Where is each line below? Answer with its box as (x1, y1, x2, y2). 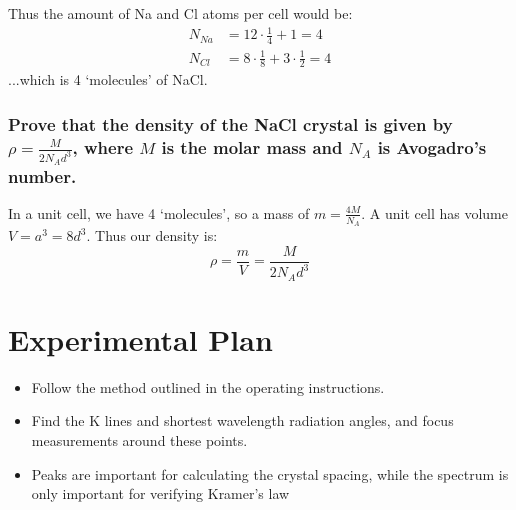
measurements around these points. (31, 429, 248, 450)
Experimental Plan (8, 318, 273, 359)
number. (8, 163, 77, 188)
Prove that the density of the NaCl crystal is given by (8, 111, 453, 136)
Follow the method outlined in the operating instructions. (31, 376, 385, 397)
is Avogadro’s (377, 134, 487, 159)
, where (72, 134, 134, 159)
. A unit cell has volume (361, 202, 508, 223)
